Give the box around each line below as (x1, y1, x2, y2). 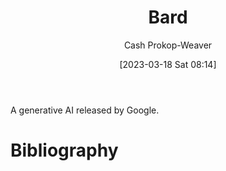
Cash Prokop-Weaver (123, 39, 213, 51)
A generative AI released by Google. (10, 104, 160, 116)
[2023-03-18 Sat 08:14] (119, 58, 217, 70)
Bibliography (10, 139, 119, 162)
